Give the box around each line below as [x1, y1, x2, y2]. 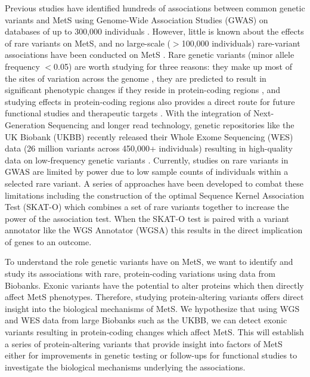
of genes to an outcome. [5, 235, 92, 248]
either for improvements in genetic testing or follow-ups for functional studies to [5, 349, 297, 361]
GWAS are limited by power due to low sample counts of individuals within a [5, 165, 289, 178]
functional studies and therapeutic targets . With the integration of [5, 107, 251, 119]
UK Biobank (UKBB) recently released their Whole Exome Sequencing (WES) [5, 130, 293, 143]
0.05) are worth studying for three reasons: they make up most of [54, 60, 292, 72]
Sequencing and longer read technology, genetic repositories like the [48, 118, 294, 131]
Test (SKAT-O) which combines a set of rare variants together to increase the [5, 200, 289, 213]
